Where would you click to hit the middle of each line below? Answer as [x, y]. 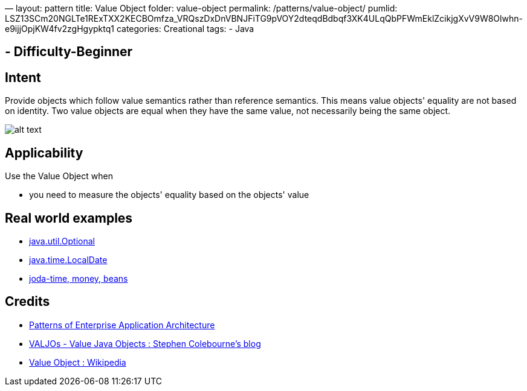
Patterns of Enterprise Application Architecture [122, 325]
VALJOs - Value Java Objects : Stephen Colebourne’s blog [145, 343]
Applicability [44, 153]
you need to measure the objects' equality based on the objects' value [169, 195]
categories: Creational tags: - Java [185, 29]
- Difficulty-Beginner [69, 52]
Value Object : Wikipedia [78, 362]
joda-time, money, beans [79, 278]
